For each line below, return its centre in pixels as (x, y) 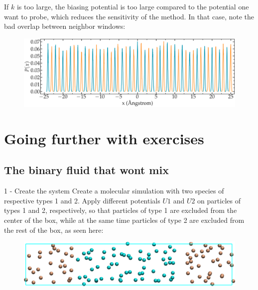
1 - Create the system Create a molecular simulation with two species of (114, 191)
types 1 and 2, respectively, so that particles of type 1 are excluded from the (121, 210)
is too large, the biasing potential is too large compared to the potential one (133, 6)
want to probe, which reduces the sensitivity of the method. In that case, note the (129, 16)
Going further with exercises (104, 138)
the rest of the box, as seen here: (54, 230)
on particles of (219, 200)
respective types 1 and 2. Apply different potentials (82, 200)
